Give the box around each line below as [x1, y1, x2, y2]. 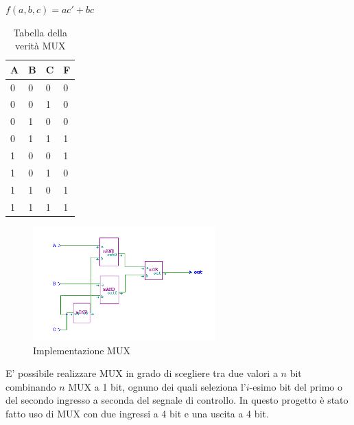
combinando [5, 379, 56, 393]
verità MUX [14, 38, 66, 53]
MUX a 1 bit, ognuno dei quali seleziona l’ [68, 379, 246, 393]
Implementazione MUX [33, 343, 130, 357]
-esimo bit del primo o [249, 379, 343, 393]
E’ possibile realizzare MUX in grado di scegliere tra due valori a [5, 366, 278, 380]
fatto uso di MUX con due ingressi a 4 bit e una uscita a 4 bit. [5, 406, 269, 420]
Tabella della [13, 25, 67, 39]
